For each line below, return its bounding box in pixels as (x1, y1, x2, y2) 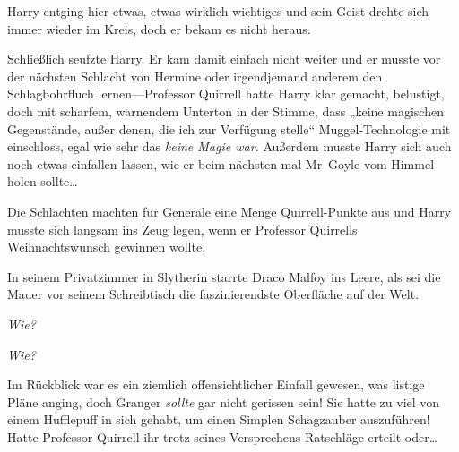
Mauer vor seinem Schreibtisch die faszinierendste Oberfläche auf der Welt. (7, 285, 420, 303)
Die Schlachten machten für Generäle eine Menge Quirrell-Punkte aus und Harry (7, 201, 452, 220)
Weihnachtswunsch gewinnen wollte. (7, 237, 206, 256)
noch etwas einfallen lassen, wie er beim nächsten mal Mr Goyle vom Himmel (7, 154, 435, 173)
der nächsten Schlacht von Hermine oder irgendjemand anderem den (7, 66, 383, 85)
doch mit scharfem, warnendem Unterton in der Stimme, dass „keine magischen (7, 101, 444, 120)
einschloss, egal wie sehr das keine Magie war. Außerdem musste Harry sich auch (7, 137, 452, 156)
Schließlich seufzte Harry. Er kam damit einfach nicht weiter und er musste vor (7, 49, 441, 68)
